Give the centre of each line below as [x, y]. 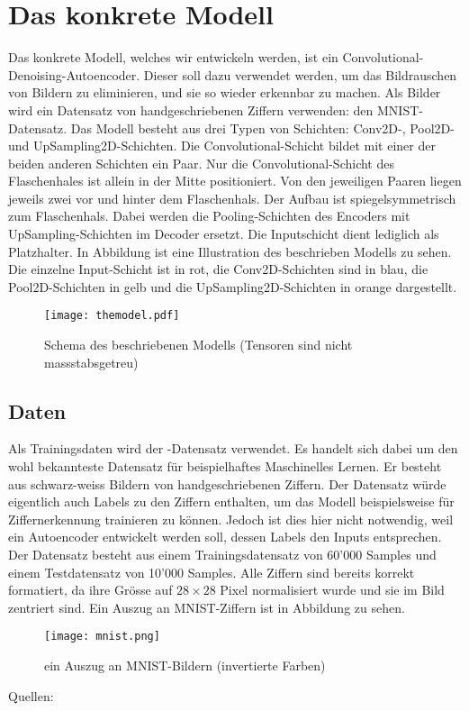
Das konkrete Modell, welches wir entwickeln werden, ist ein [173, 57]
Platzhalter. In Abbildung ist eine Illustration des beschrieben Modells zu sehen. [230, 251]
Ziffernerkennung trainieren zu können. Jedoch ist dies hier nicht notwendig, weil [231, 519]
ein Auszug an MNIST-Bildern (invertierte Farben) [185, 665]
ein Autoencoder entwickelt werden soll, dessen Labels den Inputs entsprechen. [225, 537]
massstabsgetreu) [91, 362]
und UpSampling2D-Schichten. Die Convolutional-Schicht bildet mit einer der [222, 146]
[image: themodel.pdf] [112, 316]
